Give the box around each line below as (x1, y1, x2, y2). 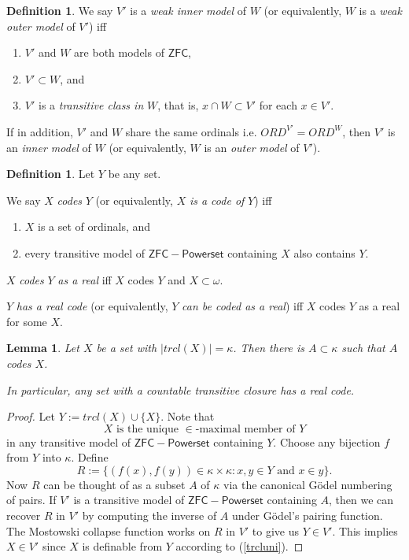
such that (341, 339, 385, 356)
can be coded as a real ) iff (182, 298, 304, 314)
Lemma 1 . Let (6, 339, 79, 356)
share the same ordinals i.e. (125, 123, 257, 139)
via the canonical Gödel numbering (223, 476, 392, 492)
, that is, (157, 97, 199, 113)
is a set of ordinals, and (38, 218, 151, 235)
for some (6, 313, 47, 329)
